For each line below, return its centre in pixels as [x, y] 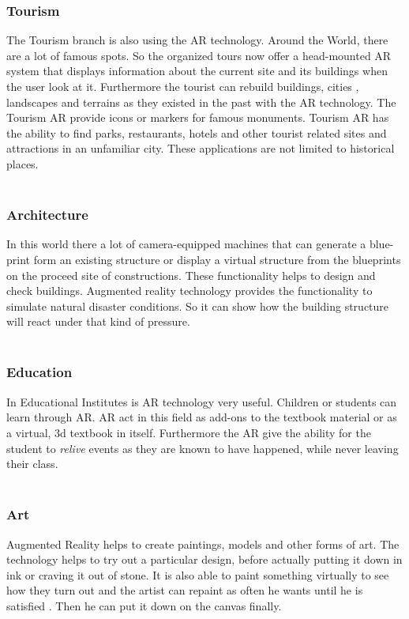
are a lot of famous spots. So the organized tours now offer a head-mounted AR [199, 55]
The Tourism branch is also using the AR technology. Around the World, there [197, 40]
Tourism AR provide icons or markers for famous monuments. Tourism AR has [198, 117]
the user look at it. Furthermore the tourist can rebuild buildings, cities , [183, 86]
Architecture [47, 215]
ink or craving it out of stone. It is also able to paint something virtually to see [198, 574]
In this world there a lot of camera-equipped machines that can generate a [186, 244]
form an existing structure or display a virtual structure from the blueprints [217, 259]
